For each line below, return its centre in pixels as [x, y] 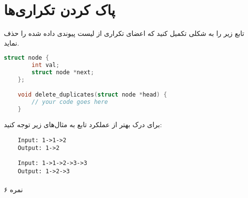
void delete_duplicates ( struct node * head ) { [92, 95]
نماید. [12, 42]
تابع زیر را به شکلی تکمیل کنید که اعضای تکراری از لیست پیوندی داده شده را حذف [124, 33]
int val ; [46, 65]
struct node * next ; [63, 72]
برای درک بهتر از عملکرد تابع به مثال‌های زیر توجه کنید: [83, 124]
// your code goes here [70, 102]
